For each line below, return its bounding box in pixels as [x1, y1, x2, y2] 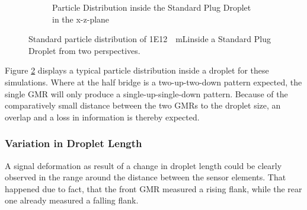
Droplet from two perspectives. [28, 44, 140, 56]
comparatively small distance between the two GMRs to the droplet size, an [5, 99, 281, 112]
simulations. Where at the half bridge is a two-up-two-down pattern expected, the [5, 75, 302, 88]
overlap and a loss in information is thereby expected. [5, 110, 200, 123]
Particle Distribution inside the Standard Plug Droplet [52, 1, 251, 13]
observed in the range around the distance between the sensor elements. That [5, 171, 286, 183]
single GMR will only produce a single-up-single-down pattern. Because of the [5, 87, 288, 100]
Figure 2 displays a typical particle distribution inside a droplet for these [5, 64, 269, 77]
